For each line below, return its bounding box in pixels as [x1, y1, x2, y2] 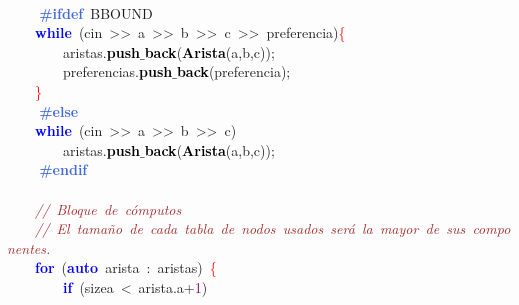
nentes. [7, 237, 51, 258]
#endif [39, 159, 88, 180]
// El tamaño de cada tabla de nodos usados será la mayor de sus [35, 218, 466, 239]
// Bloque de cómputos [35, 198, 182, 219]
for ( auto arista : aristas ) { [35, 257, 217, 278]
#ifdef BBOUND [39, 2, 153, 23]
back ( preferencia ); [176, 61, 291, 82]
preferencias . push [62, 61, 173, 82]
